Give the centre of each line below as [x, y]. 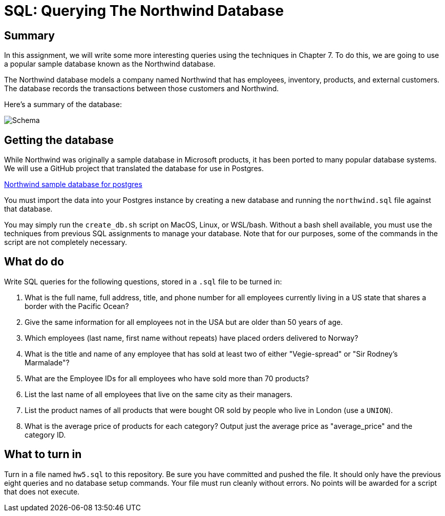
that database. [28, 209]
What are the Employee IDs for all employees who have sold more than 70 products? [167, 378]
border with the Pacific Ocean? [77, 306]
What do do [34, 262]
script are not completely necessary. [66, 242]
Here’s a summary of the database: [63, 105]
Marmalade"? [47, 362]
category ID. [45, 435]
